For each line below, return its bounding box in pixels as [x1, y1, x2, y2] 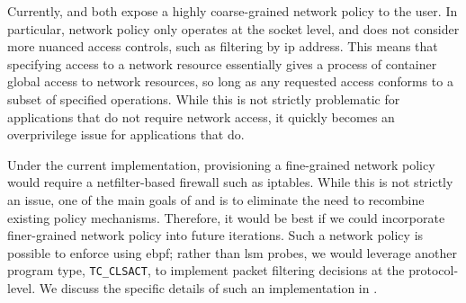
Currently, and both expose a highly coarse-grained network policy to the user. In [7, 2, 458, 20]
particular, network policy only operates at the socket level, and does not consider [7, 19, 460, 38]
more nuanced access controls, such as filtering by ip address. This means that [7, 37, 438, 56]
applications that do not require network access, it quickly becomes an [7, 107, 395, 126]
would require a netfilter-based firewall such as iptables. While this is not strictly [7, 173, 453, 192]
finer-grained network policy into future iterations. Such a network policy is [7, 226, 424, 245]
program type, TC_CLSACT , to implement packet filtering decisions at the [7, 261, 405, 280]
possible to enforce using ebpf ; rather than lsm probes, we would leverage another [7, 243, 457, 262]
